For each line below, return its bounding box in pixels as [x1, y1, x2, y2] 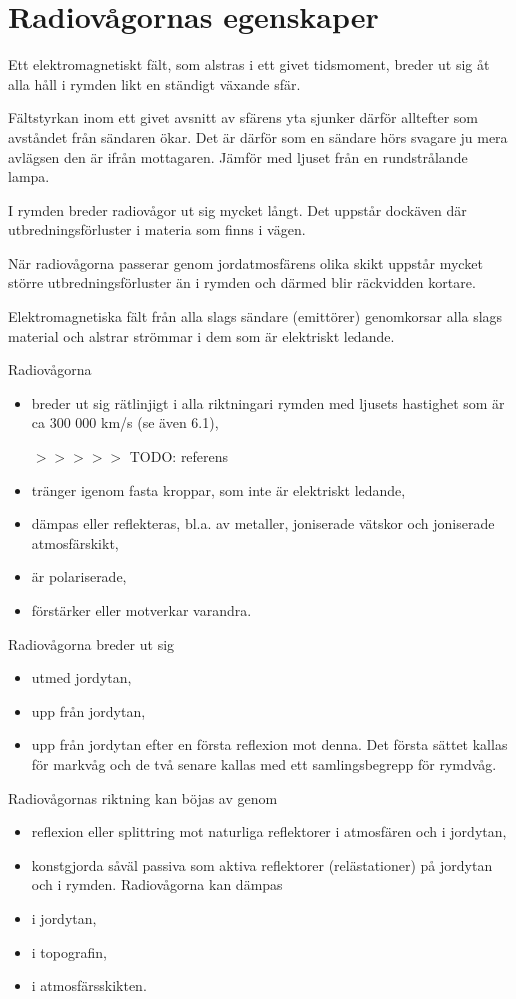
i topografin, [31, 941, 107, 962]
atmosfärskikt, [31, 532, 119, 553]
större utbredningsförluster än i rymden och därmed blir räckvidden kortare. [8, 272, 476, 293]
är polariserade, [31, 566, 127, 587]
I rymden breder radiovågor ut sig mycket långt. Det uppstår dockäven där [8, 199, 467, 220]
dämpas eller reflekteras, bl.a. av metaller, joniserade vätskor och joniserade [31, 513, 495, 534]
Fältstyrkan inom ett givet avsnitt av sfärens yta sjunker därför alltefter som [8, 107, 478, 128]
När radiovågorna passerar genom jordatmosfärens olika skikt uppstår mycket [8, 252, 483, 273]
